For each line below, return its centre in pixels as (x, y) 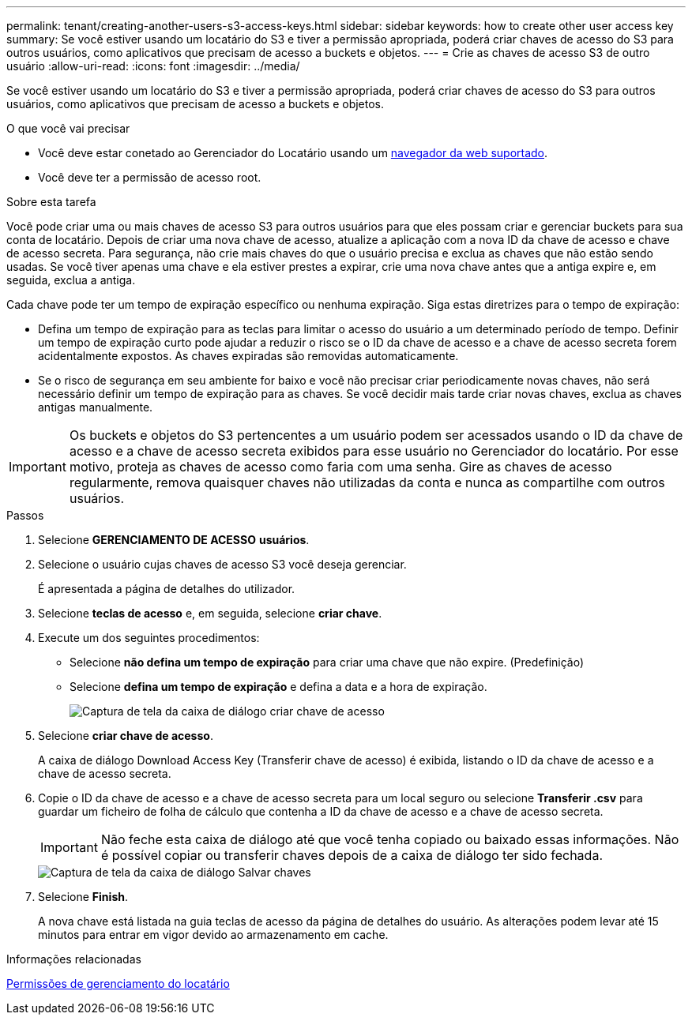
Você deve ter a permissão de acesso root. (150, 177)
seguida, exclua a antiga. (71, 280)
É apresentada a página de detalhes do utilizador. (167, 589)
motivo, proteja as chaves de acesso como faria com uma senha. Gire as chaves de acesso (340, 467)
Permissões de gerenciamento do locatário (118, 983)
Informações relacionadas (74, 959)
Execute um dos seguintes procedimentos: (149, 638)
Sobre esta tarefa (51, 202)
